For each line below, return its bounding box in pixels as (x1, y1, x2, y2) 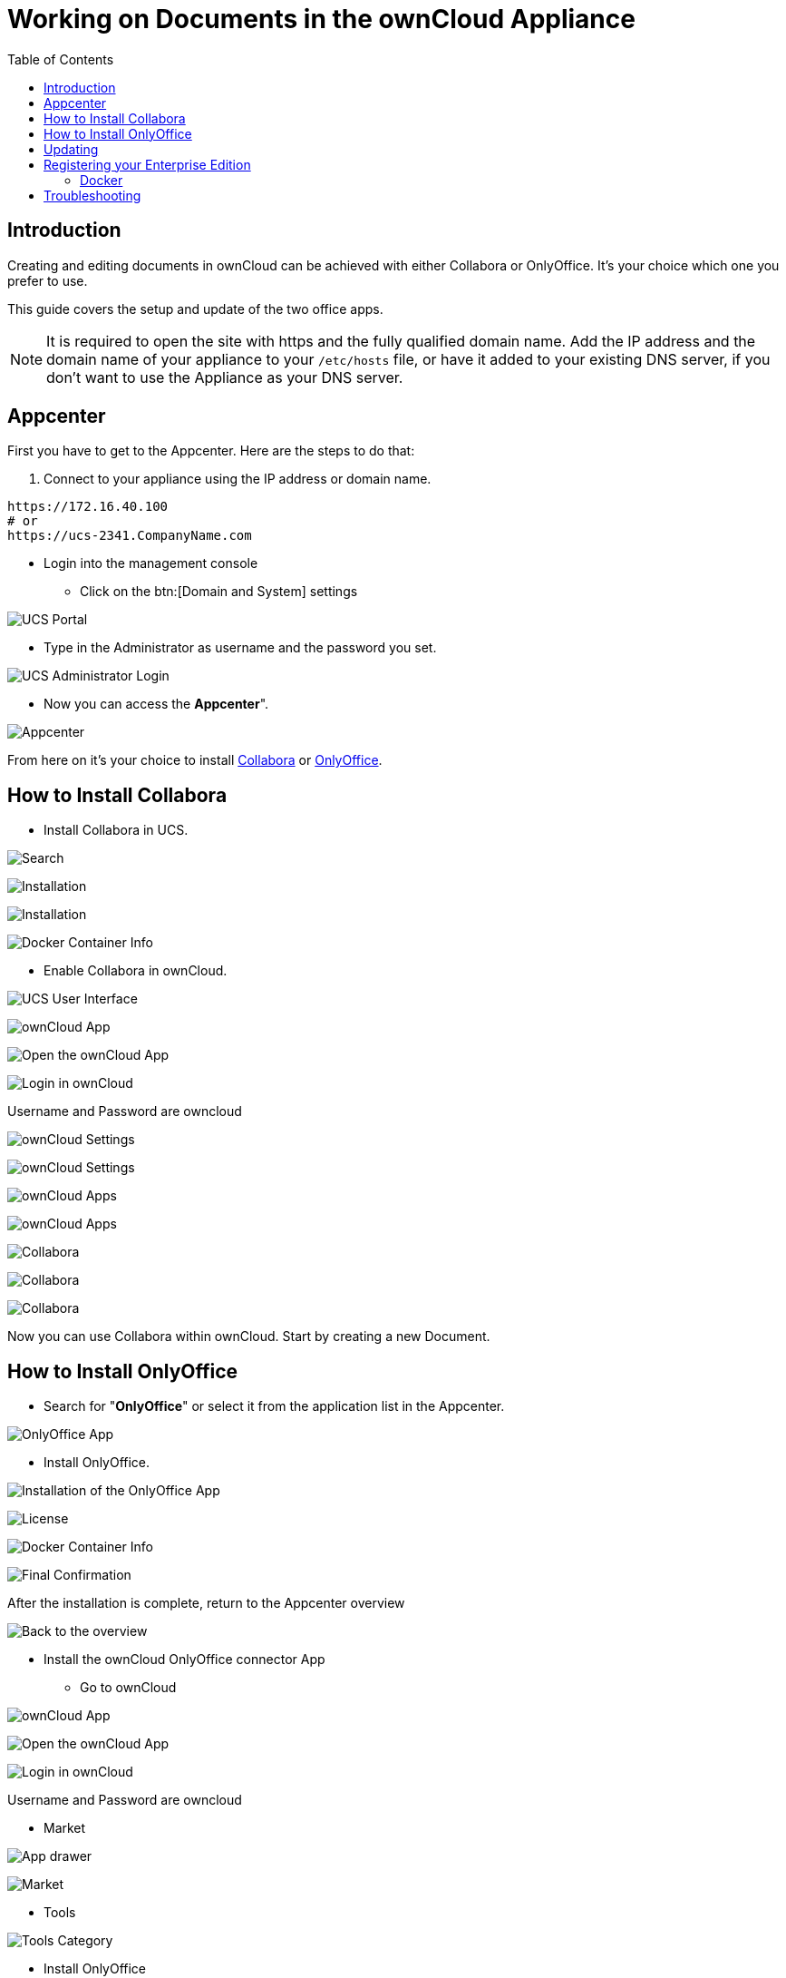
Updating (44, 141, 99, 157)
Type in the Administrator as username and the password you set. (44, 640, 437, 656)
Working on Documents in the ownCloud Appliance (7, 4, 636, 34)
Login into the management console (44, 555, 258, 572)
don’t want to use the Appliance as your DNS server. (46, 367, 403, 387)
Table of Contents (7, 51, 114, 67)
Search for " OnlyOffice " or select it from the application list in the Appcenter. (44, 1398, 505, 1415)
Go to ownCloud (80, 1679, 177, 1696)
